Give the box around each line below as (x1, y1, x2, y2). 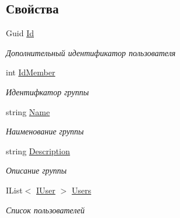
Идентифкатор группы (6, 85, 89, 98)
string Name (6, 105, 50, 117)
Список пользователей (6, 203, 85, 216)
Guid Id (6, 27, 34, 39)
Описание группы (6, 164, 67, 177)
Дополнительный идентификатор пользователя (6, 46, 176, 58)
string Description (6, 144, 70, 157)
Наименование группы (6, 125, 84, 137)
